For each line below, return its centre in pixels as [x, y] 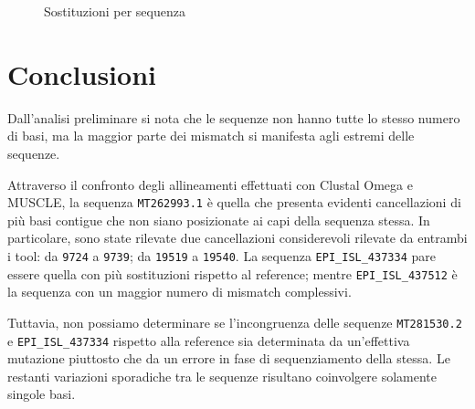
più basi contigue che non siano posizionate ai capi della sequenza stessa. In [219, 220]
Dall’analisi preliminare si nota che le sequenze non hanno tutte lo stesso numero [234, 117]
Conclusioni [82, 73]
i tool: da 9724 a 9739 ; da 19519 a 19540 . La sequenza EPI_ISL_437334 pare [222, 255]
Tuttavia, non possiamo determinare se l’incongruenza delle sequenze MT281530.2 [235, 322]
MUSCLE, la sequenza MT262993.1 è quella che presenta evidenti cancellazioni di [234, 202]
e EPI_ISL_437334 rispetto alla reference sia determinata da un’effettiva [209, 340]
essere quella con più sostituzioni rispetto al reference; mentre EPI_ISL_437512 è [232, 273]
